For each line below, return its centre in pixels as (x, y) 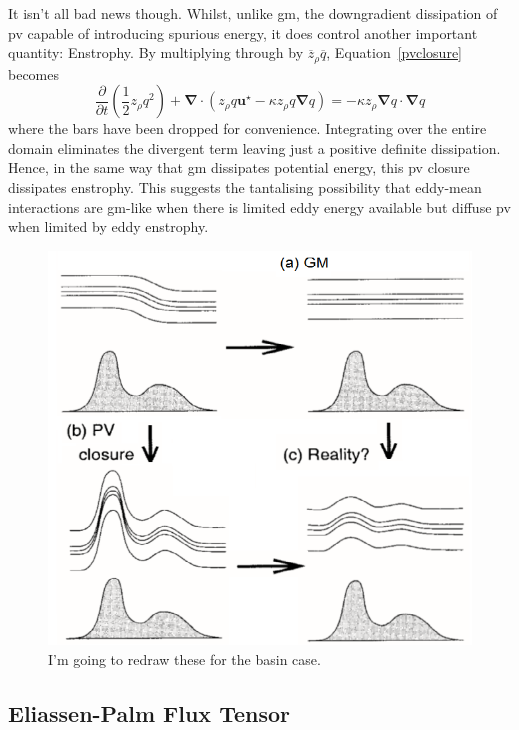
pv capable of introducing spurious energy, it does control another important (243, 32)
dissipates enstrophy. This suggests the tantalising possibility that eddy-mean (245, 187)
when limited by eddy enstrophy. (108, 226)
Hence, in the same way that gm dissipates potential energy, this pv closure (239, 167)
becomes (34, 73)
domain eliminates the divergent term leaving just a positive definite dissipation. (254, 147)
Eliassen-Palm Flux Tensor (149, 712)
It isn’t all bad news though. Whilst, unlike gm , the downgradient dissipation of (253, 13)
